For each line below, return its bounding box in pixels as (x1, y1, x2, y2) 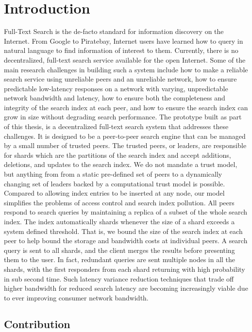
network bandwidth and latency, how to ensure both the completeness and (4, 93, 225, 103)
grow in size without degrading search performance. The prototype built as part (4, 112, 242, 122)
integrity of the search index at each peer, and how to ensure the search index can (4, 102, 248, 112)
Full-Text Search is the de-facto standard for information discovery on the (4, 26, 224, 36)
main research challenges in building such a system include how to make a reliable (4, 64, 248, 74)
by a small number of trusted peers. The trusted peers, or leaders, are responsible (4, 140, 247, 150)
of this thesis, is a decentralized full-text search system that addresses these (4, 121, 229, 132)
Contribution (4, 316, 70, 331)
